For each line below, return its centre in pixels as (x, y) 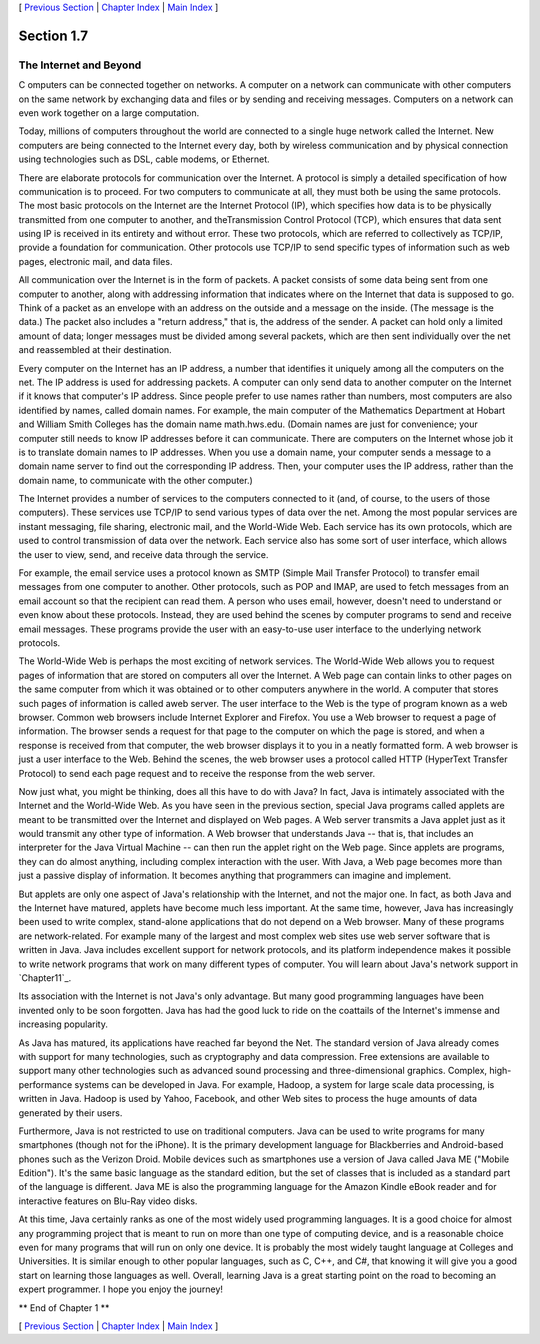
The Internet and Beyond (80, 65)
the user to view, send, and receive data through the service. (143, 554)
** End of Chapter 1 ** (64, 1307)
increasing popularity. (63, 1024)
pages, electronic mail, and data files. (95, 261)
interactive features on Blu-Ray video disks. (108, 1201)
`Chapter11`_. (45, 977)
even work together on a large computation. (109, 112)
